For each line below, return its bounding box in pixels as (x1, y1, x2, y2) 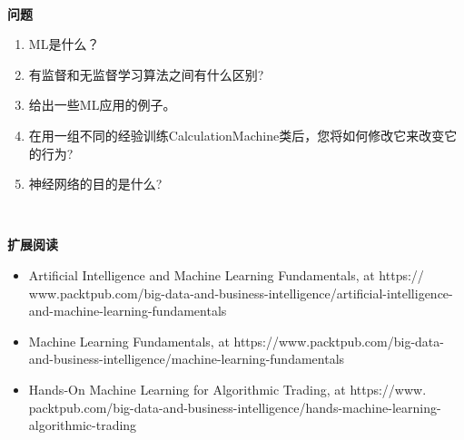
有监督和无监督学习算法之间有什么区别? (28, 64, 264, 83)
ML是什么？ (28, 34, 100, 54)
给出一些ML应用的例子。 (28, 95, 176, 114)
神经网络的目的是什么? (28, 174, 163, 193)
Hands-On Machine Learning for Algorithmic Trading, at (28, 379, 346, 398)
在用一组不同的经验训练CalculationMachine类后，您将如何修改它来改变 (28, 125, 445, 144)
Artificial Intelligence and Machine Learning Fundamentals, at (28, 265, 375, 284)
